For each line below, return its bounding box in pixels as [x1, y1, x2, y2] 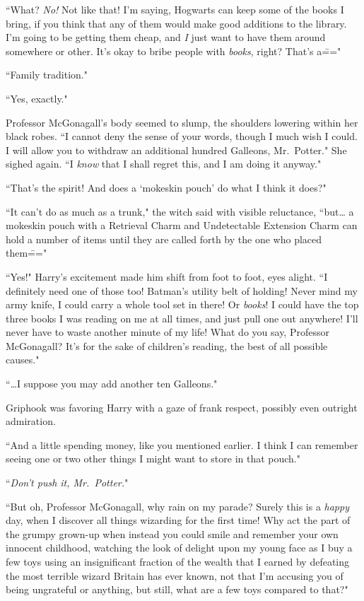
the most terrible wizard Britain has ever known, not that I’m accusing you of [6, 568, 344, 583]
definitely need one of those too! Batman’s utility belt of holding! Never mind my [6, 283, 358, 298]
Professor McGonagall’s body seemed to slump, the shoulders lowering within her [6, 115, 358, 129]
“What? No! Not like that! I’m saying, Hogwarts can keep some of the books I [6, 2, 344, 16]
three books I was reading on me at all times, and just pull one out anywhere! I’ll [6, 310, 358, 325]
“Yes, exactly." [6, 91, 68, 105]
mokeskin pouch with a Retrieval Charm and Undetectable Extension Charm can [6, 218, 358, 233]
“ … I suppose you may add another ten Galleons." [6, 376, 218, 391]
